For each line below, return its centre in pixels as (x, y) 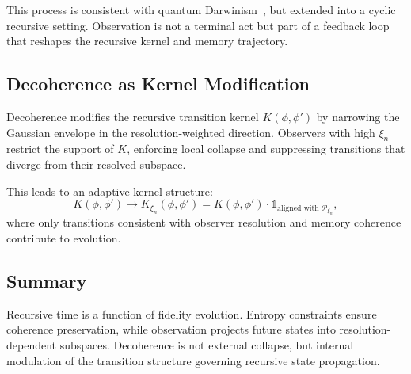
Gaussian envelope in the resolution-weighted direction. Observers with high (191, 132)
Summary (47, 280)
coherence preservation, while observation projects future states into (171, 329)
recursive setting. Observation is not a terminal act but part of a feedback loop (198, 25)
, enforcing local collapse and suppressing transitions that (266, 149)
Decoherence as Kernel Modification (158, 84)
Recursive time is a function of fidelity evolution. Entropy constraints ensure (192, 313)
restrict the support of (60, 149)
